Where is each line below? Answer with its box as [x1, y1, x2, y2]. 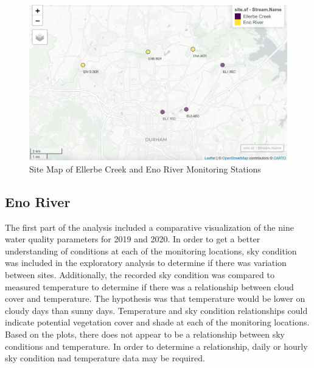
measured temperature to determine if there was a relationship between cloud [5, 280, 294, 293]
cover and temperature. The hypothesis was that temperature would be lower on [5, 292, 305, 305]
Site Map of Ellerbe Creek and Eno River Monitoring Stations [29, 162, 261, 175]
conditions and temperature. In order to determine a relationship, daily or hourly [5, 339, 308, 352]
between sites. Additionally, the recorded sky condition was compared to [5, 268, 274, 281]
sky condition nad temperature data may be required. [5, 352, 205, 364]
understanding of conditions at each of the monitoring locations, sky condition [5, 244, 297, 257]
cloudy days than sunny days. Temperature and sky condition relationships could [5, 304, 308, 316]
